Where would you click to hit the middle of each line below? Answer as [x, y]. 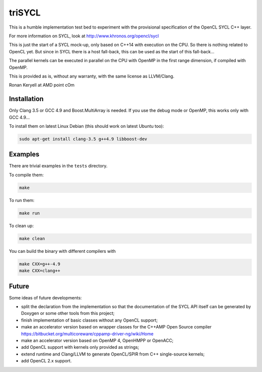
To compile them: [26, 175]
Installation [26, 99]
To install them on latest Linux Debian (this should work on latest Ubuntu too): [87, 126]
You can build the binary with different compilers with [62, 251]
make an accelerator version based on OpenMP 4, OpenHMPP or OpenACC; [97, 340]
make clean [32, 238]
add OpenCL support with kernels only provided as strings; [80, 347]
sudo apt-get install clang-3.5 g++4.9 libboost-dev [83, 139]
